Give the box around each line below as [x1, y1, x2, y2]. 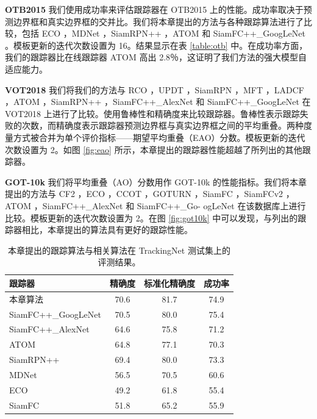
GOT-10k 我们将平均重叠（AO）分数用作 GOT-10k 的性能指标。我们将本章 [5, 175, 307, 188]
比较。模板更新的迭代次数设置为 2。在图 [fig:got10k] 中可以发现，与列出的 [5, 211, 298, 224]
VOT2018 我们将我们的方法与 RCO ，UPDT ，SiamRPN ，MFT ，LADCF [5, 83, 304, 96]
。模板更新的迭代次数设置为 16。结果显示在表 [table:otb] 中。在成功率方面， [5, 38, 308, 51]
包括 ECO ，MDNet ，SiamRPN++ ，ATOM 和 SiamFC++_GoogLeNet [21, 27, 305, 40]
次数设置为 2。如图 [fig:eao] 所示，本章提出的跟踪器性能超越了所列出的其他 [5, 143, 302, 156]
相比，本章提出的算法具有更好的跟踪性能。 [21, 223, 193, 236]
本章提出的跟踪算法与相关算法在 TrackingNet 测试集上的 [8, 243, 230, 256]
